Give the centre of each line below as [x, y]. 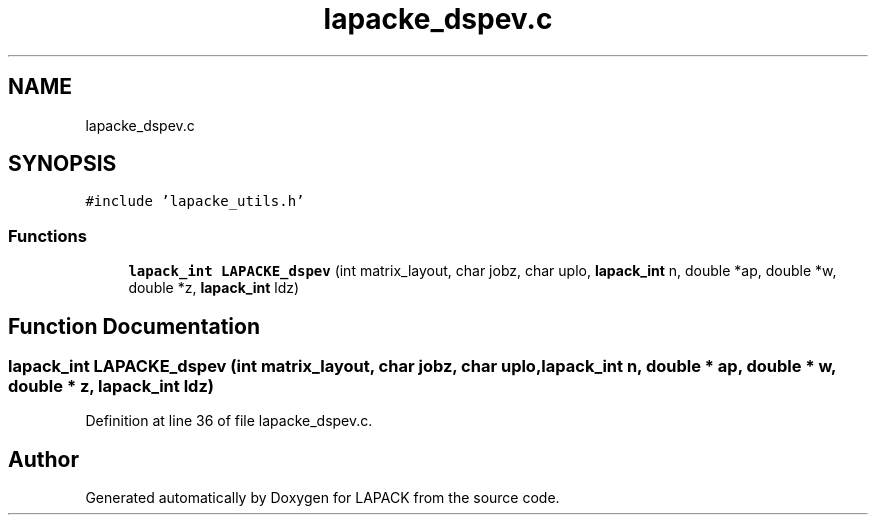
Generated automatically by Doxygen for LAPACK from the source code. [322, 498]
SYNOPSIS [62, 164]
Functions [47, 235]
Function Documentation [134, 326]
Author [43, 459]
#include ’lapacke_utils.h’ [195, 201]
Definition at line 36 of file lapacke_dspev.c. [229, 421]
